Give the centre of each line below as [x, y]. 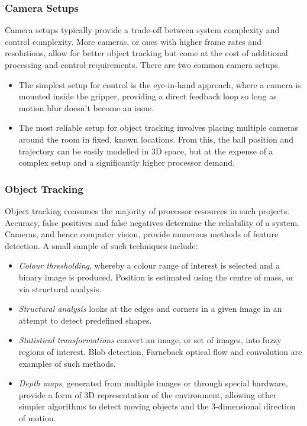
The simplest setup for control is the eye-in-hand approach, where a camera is [160, 84]
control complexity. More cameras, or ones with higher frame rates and [133, 41]
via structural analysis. [60, 288]
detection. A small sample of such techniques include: [101, 245]
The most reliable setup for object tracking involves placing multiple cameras [158, 128]
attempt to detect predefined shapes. [85, 320]
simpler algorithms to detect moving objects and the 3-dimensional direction [157, 406]
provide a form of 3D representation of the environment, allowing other [148, 394]
